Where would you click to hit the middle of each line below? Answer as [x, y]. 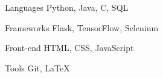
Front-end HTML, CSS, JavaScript [69, 48]
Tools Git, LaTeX [37, 67]
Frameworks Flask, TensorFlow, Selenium [82, 27]
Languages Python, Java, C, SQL [67, 7]
